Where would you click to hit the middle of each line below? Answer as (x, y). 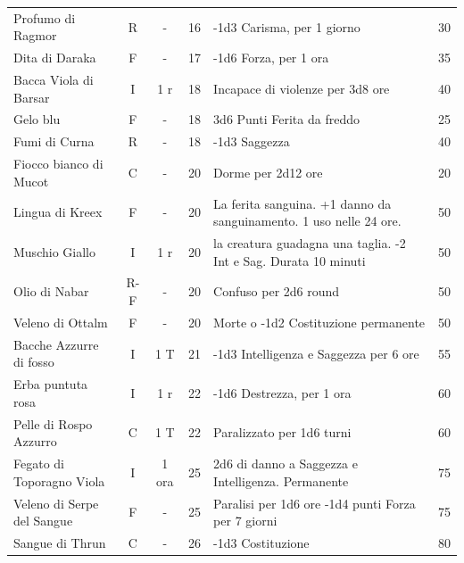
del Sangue (43, 521)
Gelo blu (37, 119)
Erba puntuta (51, 384)
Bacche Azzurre (56, 344)
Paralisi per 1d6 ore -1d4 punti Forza (315, 503)
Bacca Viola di (54, 80)
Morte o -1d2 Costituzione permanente (319, 322)
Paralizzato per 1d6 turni (282, 432)
